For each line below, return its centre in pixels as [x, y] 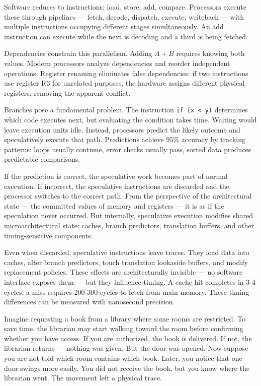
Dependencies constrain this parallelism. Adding [78, 53]
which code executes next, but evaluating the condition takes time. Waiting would [130, 119]
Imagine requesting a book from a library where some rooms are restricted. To [125, 318]
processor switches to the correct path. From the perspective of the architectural [128, 196]
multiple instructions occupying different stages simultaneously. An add [114, 26]
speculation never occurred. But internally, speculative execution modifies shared [128, 215]
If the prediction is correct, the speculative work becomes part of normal [116, 176]
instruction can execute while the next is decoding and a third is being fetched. [126, 36]
